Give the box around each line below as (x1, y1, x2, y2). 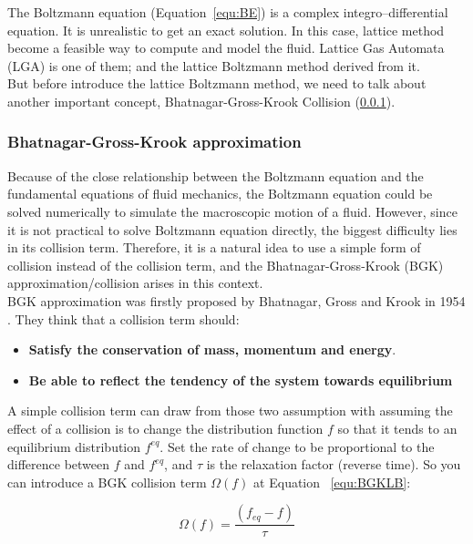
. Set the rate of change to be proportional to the (159, 436, 435, 456)
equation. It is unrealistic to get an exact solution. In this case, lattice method (7, 20, 445, 39)
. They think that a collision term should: (7, 309, 240, 328)
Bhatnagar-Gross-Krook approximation (7, 130, 302, 153)
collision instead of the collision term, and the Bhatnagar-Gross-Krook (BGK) (7, 255, 444, 274)
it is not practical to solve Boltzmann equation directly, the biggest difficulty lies (7, 220, 458, 239)
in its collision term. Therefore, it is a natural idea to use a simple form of (7, 238, 421, 257)
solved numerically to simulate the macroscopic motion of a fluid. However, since (7, 201, 458, 221)
